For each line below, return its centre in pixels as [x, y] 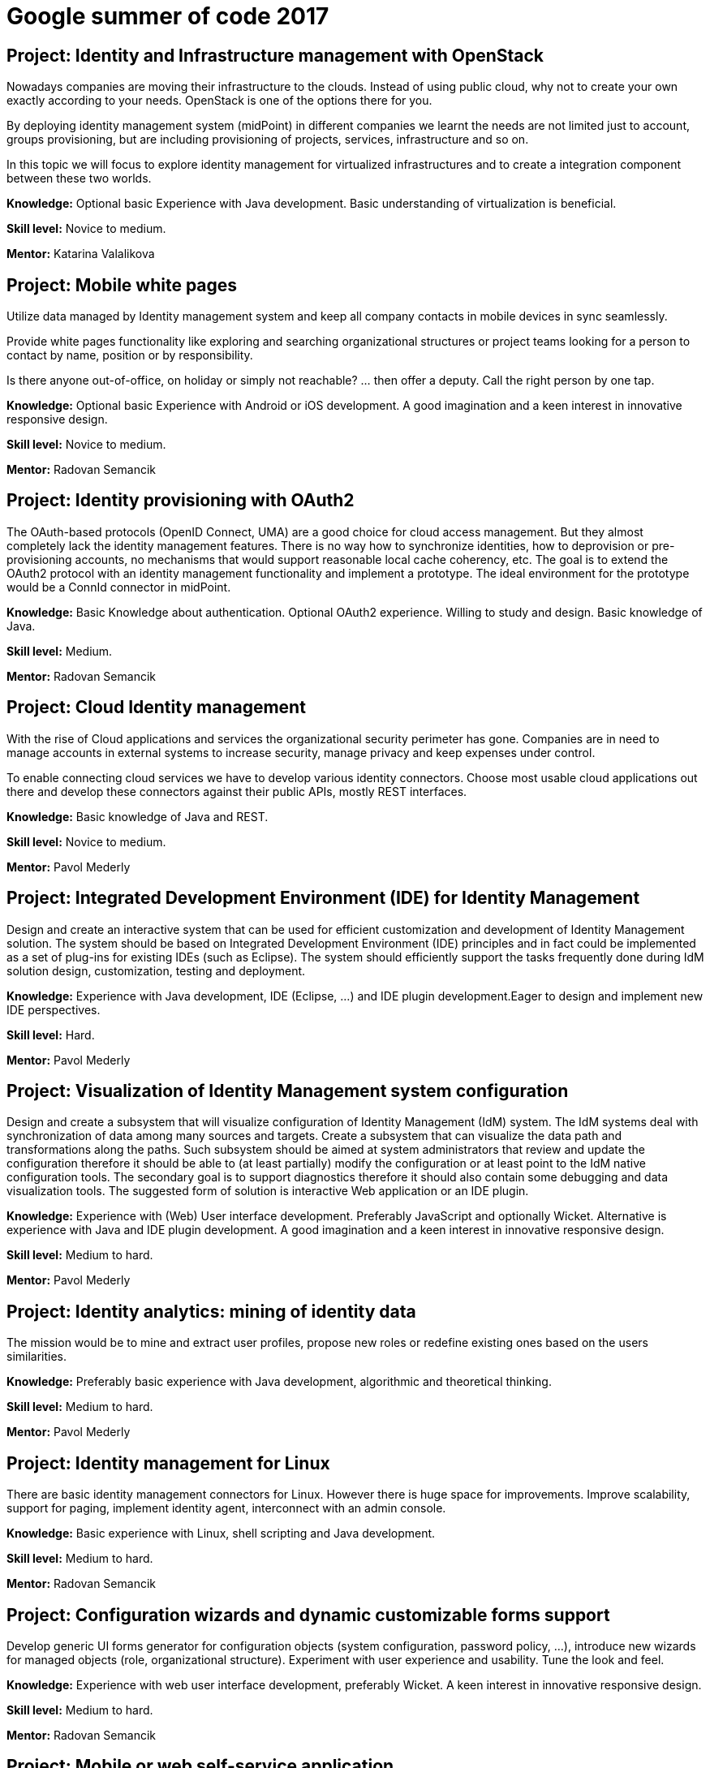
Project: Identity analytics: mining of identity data [211, 1311]
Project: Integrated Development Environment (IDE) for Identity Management [323, 898]
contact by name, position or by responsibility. [130, 355]
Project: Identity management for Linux [168, 1463]
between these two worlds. [79, 179]
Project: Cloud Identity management [156, 708]
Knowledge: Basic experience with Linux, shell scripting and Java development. [221, 1534]
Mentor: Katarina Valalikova [81, 254]
